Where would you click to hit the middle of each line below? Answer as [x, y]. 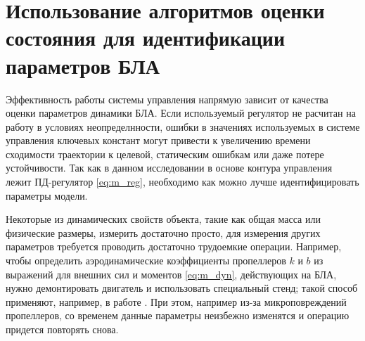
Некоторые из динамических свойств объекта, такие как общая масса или [163, 219]
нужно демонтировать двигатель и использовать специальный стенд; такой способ [182, 288]
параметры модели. [47, 195]
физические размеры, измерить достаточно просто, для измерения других [163, 232]
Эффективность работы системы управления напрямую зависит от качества [167, 99]
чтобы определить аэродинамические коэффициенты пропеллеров [146, 260]
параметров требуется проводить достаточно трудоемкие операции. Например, [174, 246]
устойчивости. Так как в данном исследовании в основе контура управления [169, 168]
